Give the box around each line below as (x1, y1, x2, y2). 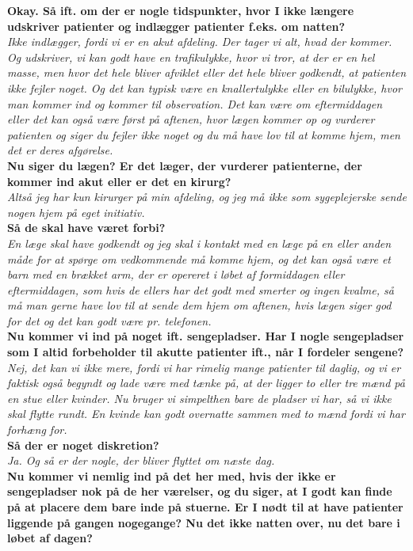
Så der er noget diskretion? (7, 436, 159, 453)
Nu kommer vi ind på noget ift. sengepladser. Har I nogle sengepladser (7, 328, 404, 344)
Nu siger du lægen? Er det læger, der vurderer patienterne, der (7, 157, 362, 173)
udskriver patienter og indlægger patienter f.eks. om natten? (7, 17, 346, 34)
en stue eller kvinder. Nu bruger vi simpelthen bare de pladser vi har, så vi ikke (7, 389, 392, 406)
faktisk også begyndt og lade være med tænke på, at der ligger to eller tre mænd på (7, 374, 405, 391)
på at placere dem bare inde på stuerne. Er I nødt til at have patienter (7, 499, 403, 515)
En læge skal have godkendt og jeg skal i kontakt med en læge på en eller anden (7, 234, 392, 251)
